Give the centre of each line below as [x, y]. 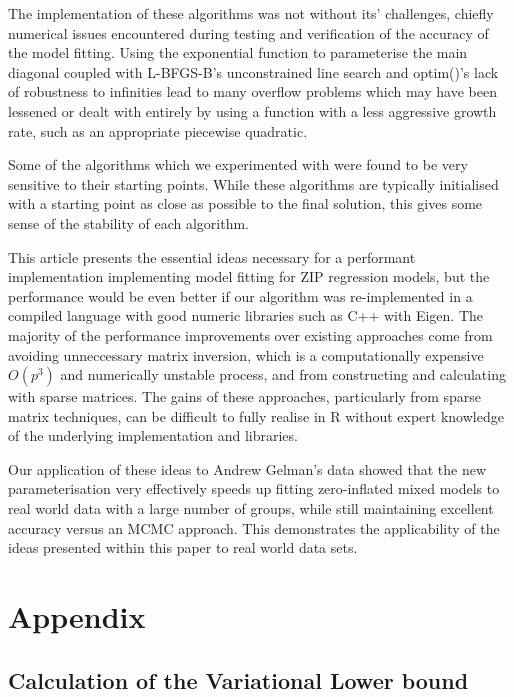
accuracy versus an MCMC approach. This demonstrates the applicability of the [254, 527]
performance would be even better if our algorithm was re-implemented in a [240, 295]
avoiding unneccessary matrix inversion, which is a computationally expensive [246, 354]
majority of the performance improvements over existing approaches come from [250, 334]
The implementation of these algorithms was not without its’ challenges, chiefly [251, 13]
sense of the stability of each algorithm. [128, 222]
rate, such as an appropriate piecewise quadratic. [158, 130]
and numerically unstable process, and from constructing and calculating [283, 374]
